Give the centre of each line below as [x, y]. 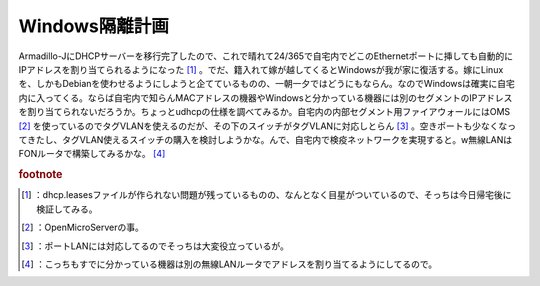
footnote [40, 175]
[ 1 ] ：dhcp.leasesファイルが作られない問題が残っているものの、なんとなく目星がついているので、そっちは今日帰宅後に [266, 195]
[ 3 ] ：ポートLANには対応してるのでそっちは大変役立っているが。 [155, 246]
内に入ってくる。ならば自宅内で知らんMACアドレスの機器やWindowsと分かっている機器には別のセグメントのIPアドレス [265, 97]
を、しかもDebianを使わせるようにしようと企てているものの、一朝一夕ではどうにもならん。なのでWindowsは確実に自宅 [266, 84]
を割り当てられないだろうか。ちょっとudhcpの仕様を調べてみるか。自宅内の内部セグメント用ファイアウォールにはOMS [264, 112]
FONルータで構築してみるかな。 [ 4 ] [92, 154]
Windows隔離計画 [93, 26]
